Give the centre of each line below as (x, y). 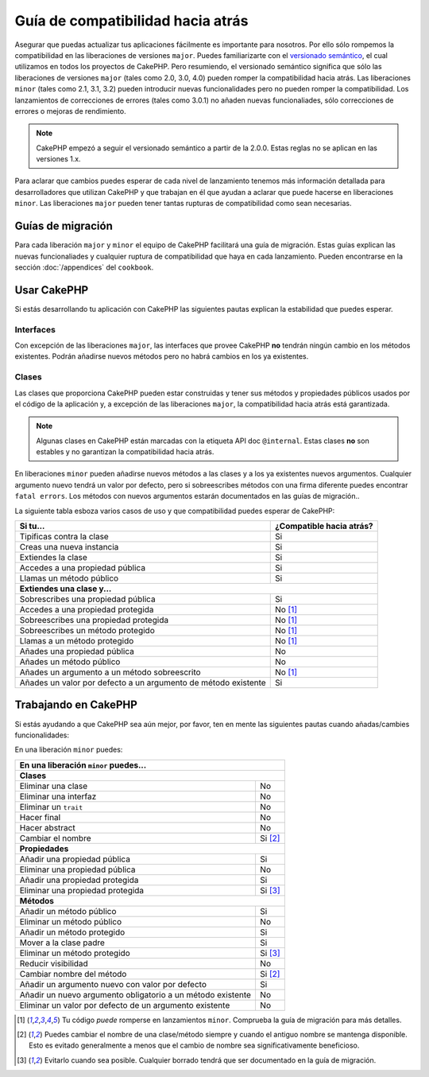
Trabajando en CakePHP (76, 705)
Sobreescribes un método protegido (87, 631)
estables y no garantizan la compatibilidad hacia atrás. (125, 452)
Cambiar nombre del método (73, 974)
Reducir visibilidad (54, 963)
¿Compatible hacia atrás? (324, 527)
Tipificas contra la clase (64, 537)
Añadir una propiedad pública (75, 859)
